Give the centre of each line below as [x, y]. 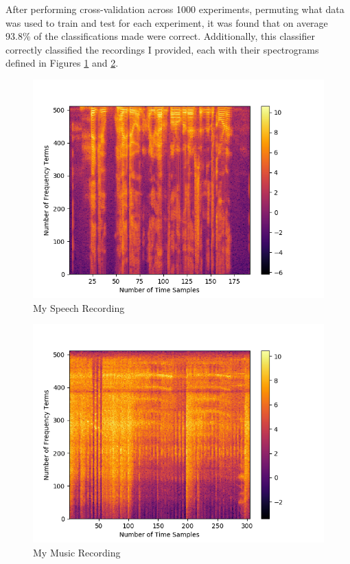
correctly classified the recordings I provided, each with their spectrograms [162, 49]
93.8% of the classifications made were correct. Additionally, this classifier [160, 36]
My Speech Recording [79, 307]
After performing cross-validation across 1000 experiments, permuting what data [175, 9]
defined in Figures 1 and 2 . [62, 63]
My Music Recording [77, 552]
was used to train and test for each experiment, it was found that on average [167, 22]
